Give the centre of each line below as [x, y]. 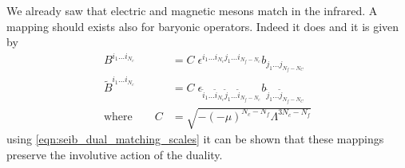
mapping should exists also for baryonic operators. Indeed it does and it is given [203, 26]
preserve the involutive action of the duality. [115, 154]
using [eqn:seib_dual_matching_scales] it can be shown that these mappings [195, 139]
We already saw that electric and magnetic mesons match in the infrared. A [192, 10]
